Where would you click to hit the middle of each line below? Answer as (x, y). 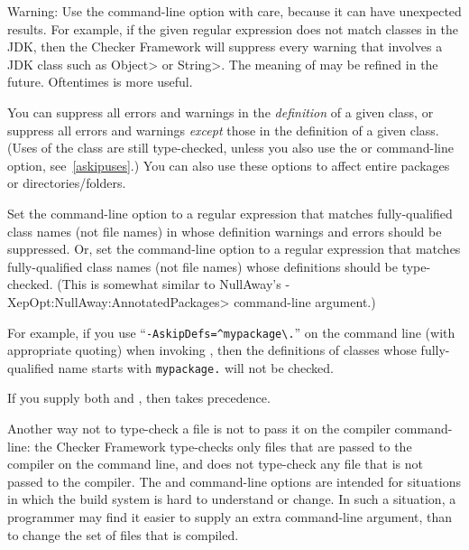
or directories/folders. (67, 183)
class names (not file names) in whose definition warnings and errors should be (225, 231)
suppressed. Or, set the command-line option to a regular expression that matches (234, 249)
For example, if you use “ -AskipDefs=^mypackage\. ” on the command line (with (231, 332)
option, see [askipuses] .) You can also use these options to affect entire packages (229, 165)
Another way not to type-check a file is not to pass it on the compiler (199, 428)
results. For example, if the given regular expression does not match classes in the (233, 28)
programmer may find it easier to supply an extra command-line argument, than (230, 516)
